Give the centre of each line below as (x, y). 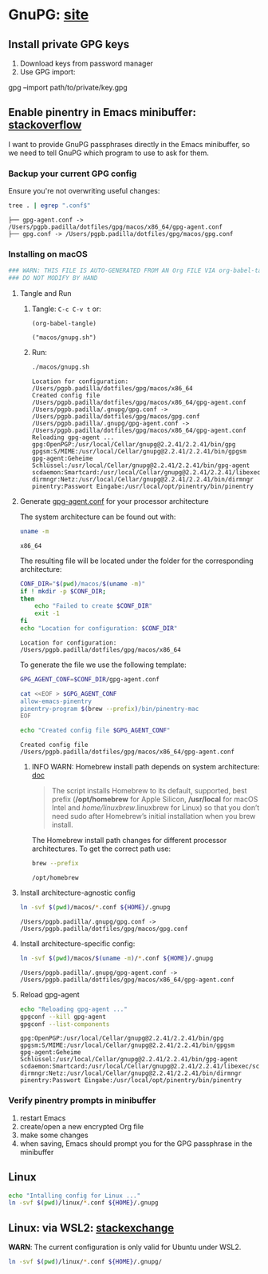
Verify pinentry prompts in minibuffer (82, 1100)
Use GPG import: (47, 72)
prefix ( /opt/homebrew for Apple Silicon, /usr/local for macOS (155, 799)
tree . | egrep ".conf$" (49, 206)
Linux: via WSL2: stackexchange (91, 1228)
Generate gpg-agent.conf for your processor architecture (114, 501)
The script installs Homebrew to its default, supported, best (149, 791)
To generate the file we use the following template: (103, 665)
